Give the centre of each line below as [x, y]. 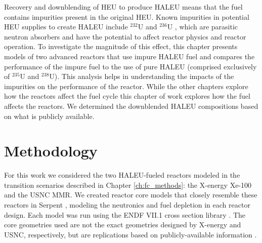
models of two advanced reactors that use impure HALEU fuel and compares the [129, 56]
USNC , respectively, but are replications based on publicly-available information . [130, 234]
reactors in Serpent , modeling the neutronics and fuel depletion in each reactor [127, 205]
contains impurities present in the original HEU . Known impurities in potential [127, 16]
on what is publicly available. [49, 116]
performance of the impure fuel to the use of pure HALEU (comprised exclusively [130, 66]
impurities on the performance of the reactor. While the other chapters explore [126, 86]
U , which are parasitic [203, 27]
